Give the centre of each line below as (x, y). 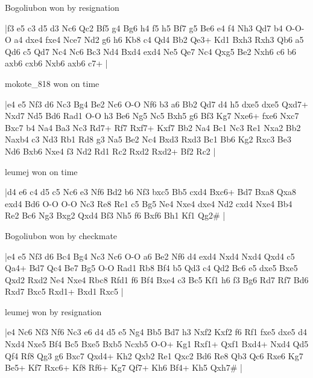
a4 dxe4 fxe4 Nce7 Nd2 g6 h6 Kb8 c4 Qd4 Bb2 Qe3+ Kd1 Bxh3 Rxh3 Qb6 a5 (159, 40)
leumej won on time (41, 171)
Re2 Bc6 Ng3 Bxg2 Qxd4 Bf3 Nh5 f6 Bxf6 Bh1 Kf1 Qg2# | (115, 215)
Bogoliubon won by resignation (62, 7)
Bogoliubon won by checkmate (61, 235)
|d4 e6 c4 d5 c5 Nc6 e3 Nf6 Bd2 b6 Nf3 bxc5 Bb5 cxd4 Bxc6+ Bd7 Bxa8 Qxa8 (151, 192)
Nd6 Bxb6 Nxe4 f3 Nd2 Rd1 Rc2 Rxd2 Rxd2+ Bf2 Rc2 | (110, 151)
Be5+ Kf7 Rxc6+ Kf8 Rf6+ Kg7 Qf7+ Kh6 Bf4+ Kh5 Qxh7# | (124, 367)
